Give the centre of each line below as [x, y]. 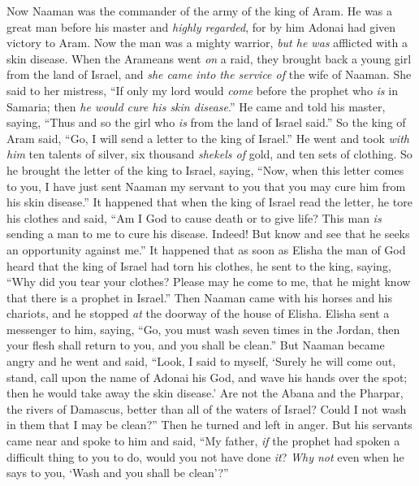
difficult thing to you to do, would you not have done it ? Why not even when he [205, 456]
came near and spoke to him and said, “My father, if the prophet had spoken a [203, 441]
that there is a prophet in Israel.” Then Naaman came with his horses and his [200, 297]
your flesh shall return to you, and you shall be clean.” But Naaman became [196, 345]
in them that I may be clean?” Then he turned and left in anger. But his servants [209, 425]
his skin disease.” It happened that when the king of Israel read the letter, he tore [209, 202]
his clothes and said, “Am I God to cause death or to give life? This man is [194, 217]
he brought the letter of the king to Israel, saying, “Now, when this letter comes [205, 169]
